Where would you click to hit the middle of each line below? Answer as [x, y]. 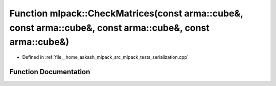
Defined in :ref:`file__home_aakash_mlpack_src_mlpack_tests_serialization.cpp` [105, 57]
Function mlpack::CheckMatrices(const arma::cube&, [126, 13]
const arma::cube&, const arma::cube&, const [109, 28]
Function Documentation [50, 72]
